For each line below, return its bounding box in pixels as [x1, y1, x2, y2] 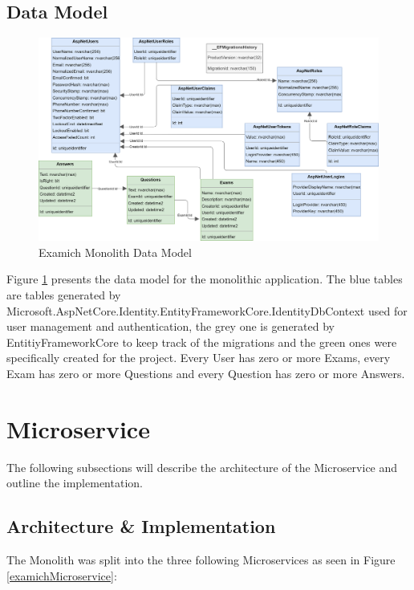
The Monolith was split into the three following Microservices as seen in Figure [6, 551, 396, 568]
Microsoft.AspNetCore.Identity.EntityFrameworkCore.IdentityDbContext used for [6, 302, 408, 319]
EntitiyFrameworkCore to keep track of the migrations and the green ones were [6, 333, 397, 350]
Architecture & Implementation [6, 514, 276, 539]
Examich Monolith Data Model [39, 243, 192, 260]
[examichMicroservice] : [6, 567, 117, 584]
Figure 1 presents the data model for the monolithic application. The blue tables [6, 271, 403, 287]
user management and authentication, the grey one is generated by [6, 318, 335, 335]
